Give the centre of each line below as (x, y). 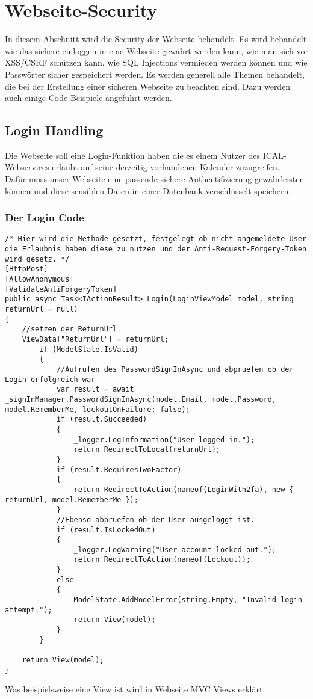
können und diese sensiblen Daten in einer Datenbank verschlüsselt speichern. (148, 190)
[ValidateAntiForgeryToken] (61, 289)
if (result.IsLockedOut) (106, 530)
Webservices (27, 167)
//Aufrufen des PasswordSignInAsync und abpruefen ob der (175, 370)
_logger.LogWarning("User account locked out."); (175, 550)
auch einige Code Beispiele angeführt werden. (88, 98)
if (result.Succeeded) (102, 420)
